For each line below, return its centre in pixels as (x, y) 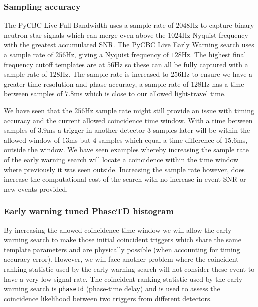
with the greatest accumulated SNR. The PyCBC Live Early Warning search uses (129, 45)
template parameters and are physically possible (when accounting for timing (122, 249)
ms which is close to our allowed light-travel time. (150, 94)
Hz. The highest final (214, 54)
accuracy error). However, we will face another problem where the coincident (121, 259)
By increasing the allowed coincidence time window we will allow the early (118, 230)
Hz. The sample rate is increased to (114, 74)
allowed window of (32, 140)
